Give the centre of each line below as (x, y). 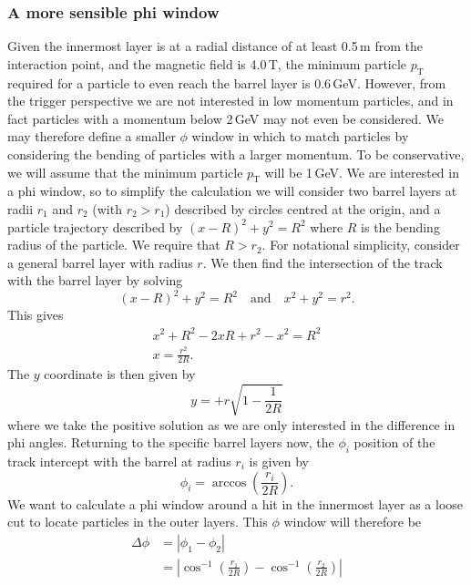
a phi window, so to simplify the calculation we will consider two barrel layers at (232, 191)
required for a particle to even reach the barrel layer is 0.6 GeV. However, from (227, 82)
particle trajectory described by (95, 226)
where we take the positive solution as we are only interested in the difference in (231, 424)
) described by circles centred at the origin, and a (303, 208)
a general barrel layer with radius (100, 262)
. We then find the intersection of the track (323, 262)
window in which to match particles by (300, 136)
